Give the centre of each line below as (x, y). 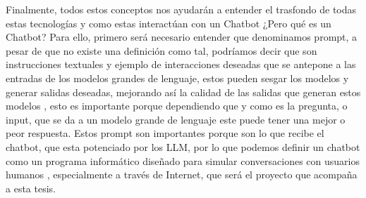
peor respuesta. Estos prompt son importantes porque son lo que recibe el (165, 133)
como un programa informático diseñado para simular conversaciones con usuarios (183, 160)
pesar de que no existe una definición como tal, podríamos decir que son (161, 50)
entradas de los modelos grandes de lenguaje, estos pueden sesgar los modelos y (177, 78)
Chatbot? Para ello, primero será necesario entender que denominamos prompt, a (182, 37)
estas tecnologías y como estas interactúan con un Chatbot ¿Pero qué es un (169, 23)
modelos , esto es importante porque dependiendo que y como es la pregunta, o (177, 106)
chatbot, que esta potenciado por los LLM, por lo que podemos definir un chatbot (183, 146)
